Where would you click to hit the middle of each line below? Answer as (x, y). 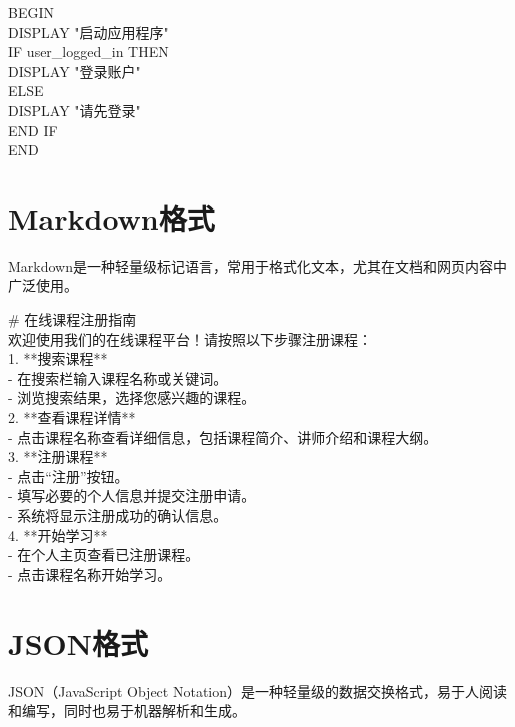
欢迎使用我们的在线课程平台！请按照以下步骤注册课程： (190, 338)
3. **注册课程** (58, 456)
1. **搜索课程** (58, 358)
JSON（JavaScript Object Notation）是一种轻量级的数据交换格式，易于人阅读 (258, 690)
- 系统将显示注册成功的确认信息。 (118, 515)
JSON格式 (78, 642)
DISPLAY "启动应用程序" (88, 31)
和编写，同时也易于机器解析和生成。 (127, 710)
